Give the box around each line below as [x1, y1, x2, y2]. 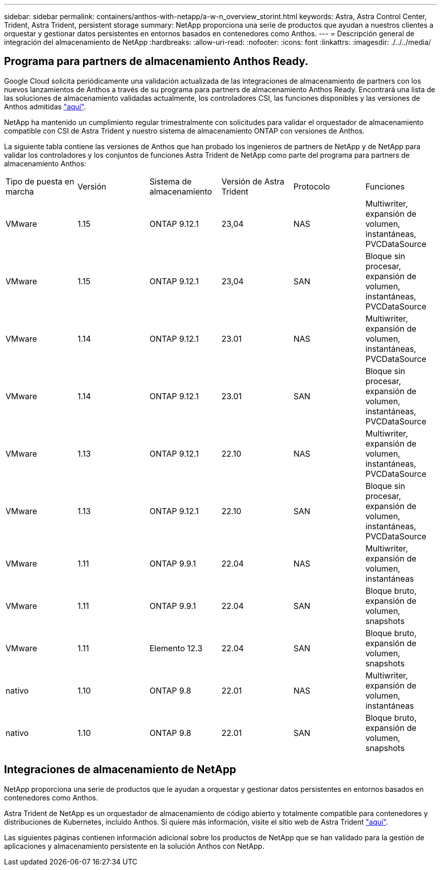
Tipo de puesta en [6, 176, 75, 187]
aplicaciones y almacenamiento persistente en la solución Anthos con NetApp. [4, 841, 264, 850]
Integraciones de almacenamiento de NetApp [4, 763, 236, 776]
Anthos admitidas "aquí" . [4, 102, 86, 111]
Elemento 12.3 [149, 643, 203, 653]
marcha [6, 186, 34, 197]
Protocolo [293, 181, 330, 192]
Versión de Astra [221, 176, 284, 187]
